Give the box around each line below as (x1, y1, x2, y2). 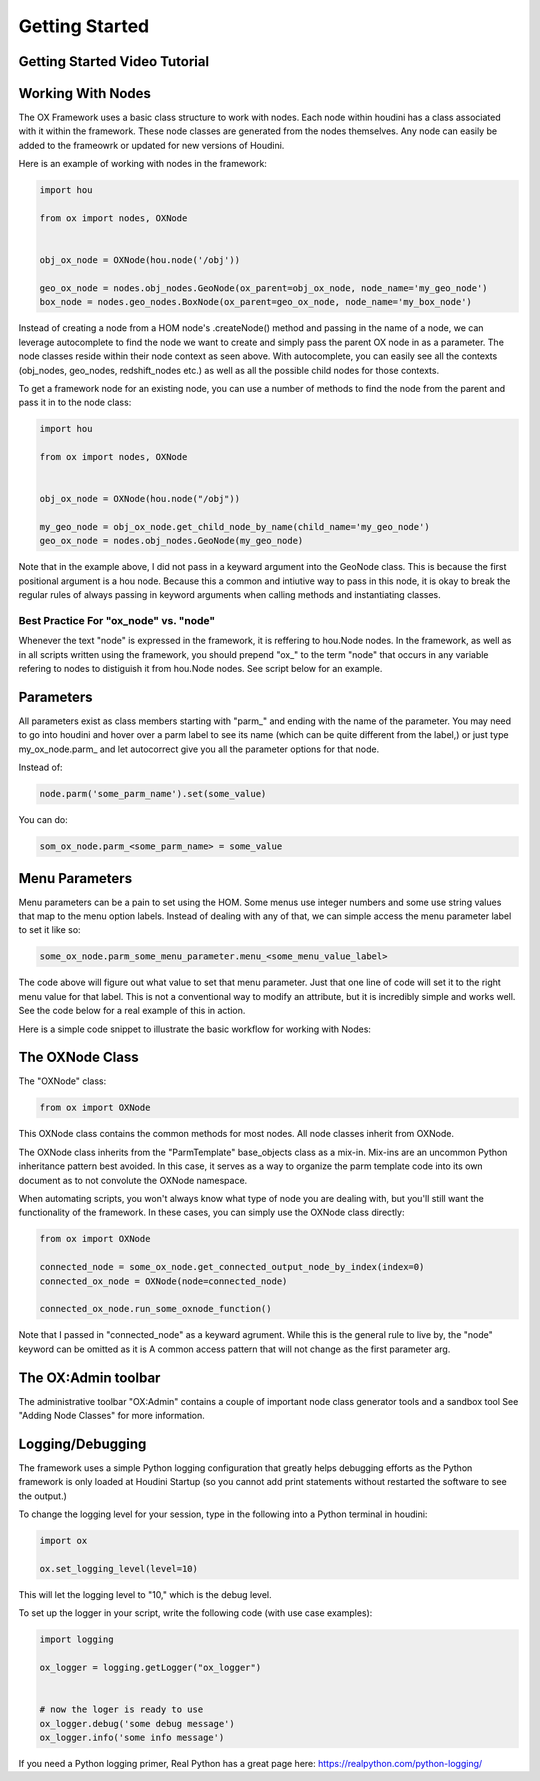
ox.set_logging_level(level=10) (39, 1563, 199, 1574)
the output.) (18, 1490, 67, 1502)
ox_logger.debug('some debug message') (39, 1718, 235, 1729)
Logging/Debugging (18, 1435, 147, 1452)
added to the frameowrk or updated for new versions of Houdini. (18, 139, 285, 151)
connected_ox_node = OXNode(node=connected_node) (39, 1275, 288, 1287)
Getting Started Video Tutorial (18, 53, 210, 70)
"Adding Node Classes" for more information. (18, 1409, 205, 1421)
